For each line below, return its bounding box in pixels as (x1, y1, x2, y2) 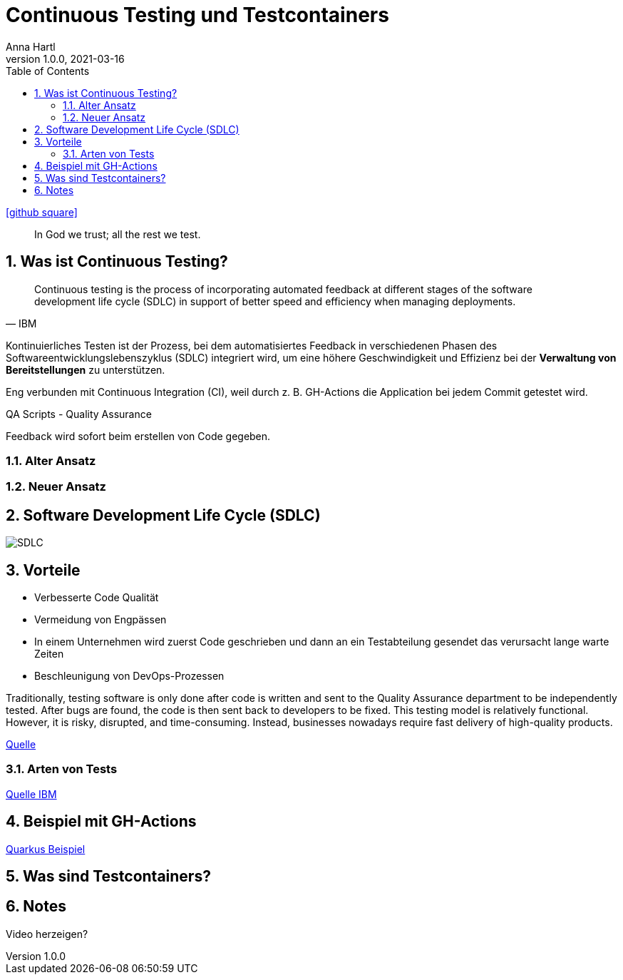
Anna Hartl (6, 40, 56, 53)
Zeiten (34, 648, 64, 660)
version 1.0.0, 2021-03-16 (6, 52, 125, 65)
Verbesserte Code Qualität (34, 591, 159, 604)
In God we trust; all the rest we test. (34, 228, 201, 240)
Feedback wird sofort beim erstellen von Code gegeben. (6, 429, 271, 442)
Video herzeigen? (6, 927, 88, 940)
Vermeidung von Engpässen (34, 613, 167, 626)
